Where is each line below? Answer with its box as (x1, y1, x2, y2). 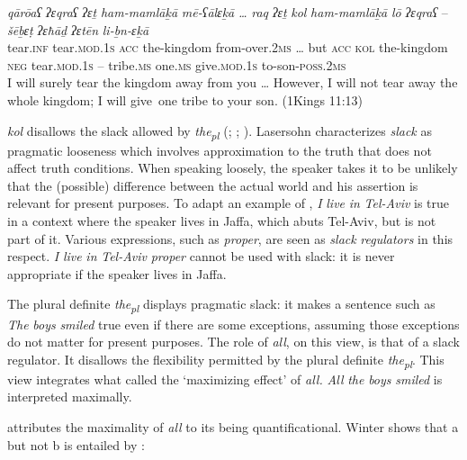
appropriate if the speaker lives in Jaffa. (7, 264, 227, 283)
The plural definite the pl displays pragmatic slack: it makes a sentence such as (7, 294, 436, 316)
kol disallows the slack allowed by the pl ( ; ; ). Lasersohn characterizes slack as (7, 121, 433, 142)
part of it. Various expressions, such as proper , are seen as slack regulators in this (7, 229, 454, 248)
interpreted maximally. (7, 387, 132, 406)
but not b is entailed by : (7, 435, 145, 454)
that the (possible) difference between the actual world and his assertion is (7, 176, 418, 194)
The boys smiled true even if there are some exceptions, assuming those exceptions (7, 314, 460, 333)
